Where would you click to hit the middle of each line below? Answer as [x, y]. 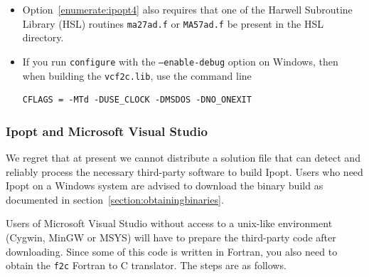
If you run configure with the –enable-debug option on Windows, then [180, 61]
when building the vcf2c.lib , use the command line [137, 75]
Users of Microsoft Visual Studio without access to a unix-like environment [169, 223]
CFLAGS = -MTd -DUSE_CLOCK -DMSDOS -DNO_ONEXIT [137, 100]
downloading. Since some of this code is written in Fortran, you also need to [172, 251]
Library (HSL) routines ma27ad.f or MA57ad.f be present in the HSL [173, 23]
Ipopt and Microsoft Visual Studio [107, 131]
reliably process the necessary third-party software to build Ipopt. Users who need [184, 171]
